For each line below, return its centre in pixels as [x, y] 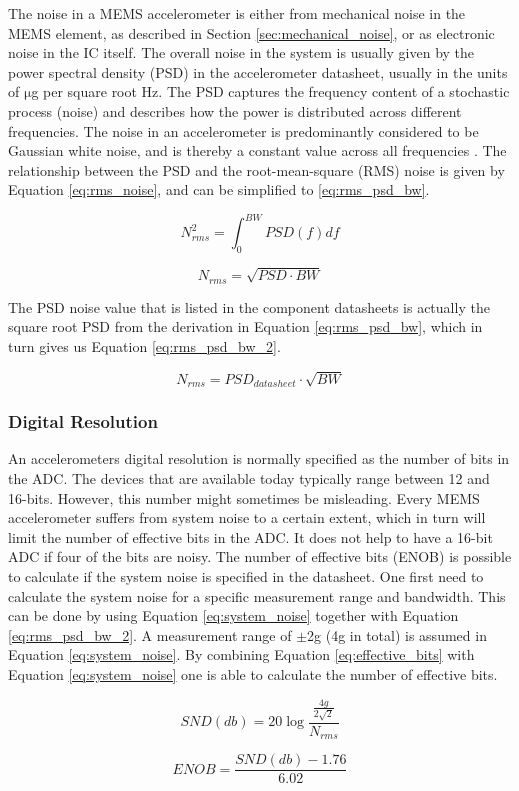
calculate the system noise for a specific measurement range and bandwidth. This [257, 595]
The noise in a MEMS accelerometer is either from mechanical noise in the [237, 13]
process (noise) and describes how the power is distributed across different [235, 110]
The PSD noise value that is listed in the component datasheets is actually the [249, 306]
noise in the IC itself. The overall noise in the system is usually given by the [241, 52]
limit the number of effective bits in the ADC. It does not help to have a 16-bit [250, 536]
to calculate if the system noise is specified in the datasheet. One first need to [246, 576]
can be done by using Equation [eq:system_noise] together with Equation [233, 615]
